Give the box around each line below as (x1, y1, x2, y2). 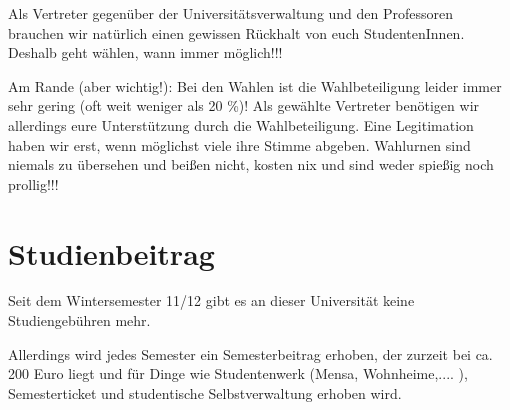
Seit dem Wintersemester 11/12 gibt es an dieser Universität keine (8, 290, 415, 311)
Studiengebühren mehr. (8, 310, 151, 331)
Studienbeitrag (8, 232, 215, 273)
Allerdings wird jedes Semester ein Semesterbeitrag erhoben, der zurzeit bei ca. (8, 343, 493, 364)
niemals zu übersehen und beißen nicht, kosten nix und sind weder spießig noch (8, 154, 494, 175)
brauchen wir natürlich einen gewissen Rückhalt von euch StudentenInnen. (8, 22, 465, 43)
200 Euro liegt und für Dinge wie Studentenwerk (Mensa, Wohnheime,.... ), (8, 363, 468, 384)
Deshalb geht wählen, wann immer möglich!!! (8, 42, 283, 63)
